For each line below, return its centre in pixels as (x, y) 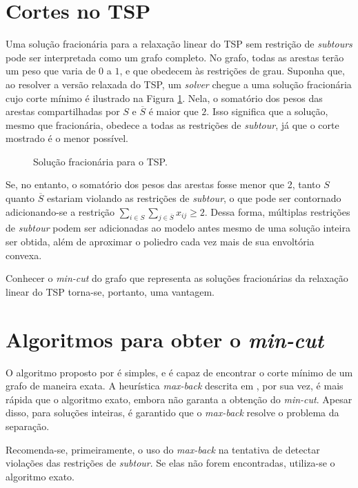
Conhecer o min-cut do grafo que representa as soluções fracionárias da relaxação (177, 278)
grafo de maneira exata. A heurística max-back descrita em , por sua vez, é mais (175, 386)
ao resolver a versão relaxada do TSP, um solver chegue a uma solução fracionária (179, 84)
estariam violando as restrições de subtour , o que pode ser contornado (194, 198)
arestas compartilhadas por (63, 111)
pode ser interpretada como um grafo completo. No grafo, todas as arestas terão (175, 57)
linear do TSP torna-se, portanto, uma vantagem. (110, 291)
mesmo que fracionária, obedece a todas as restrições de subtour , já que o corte (172, 124)
